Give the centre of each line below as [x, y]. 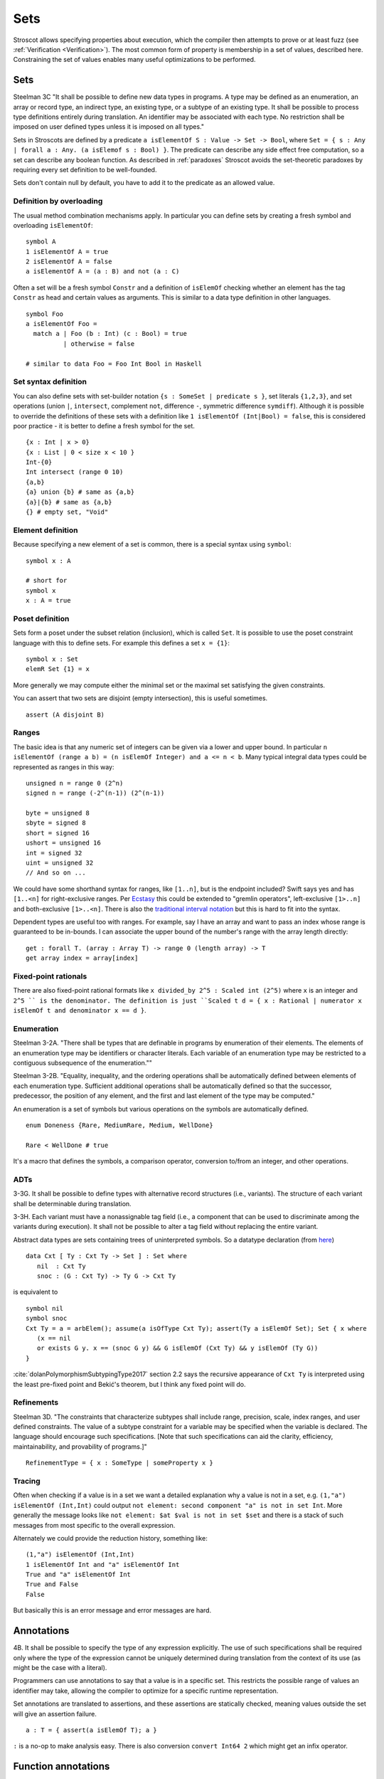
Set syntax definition [50, 382]
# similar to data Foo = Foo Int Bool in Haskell [114, 364]
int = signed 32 [54, 853]
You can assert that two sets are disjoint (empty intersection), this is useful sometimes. [140, 698]
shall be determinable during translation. [72, 1203]
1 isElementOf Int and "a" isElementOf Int [103, 1564]
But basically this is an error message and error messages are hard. [112, 1610]
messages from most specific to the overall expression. [94, 1525]
